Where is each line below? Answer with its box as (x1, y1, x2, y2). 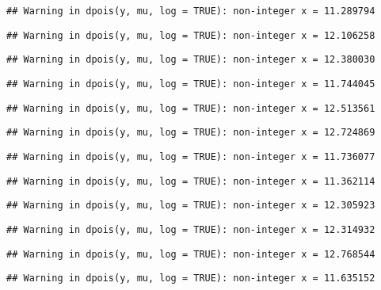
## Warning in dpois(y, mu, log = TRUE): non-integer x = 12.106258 (6, 29, 375, 41)
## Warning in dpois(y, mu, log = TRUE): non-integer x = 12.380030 (6, 54, 375, 66)
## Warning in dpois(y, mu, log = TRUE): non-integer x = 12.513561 (6, 102, 375, 114)
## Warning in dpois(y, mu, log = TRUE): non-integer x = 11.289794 (6, 6, 375, 17)
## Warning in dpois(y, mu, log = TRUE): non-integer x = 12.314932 (6, 223, 375, 235)
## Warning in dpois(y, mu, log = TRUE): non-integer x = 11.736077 (6, 151, 375, 162)
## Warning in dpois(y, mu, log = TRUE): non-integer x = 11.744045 (6, 78, 375, 90)
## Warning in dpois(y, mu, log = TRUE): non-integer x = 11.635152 (6, 273, 375, 284)
